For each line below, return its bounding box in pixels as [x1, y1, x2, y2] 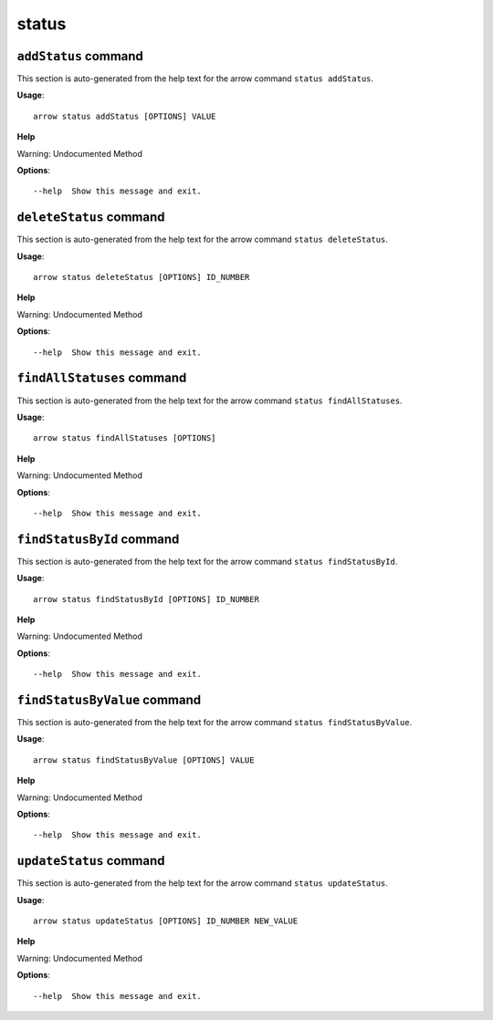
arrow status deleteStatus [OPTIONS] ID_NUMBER [33, 272, 250, 283]
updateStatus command [16, 853, 165, 869]
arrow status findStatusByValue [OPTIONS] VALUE [33, 755, 255, 765]
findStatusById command [16, 531, 180, 546]
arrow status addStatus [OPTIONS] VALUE [33, 110, 216, 121]
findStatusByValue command [16, 692, 201, 707]
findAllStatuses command [16, 370, 187, 386]
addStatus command [16, 48, 143, 64]
